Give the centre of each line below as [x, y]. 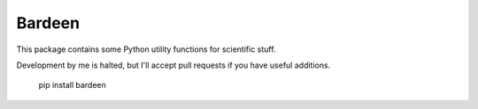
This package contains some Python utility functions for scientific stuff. [146, 49]
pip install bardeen [72, 85]
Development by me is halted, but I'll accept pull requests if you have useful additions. [173, 65]
